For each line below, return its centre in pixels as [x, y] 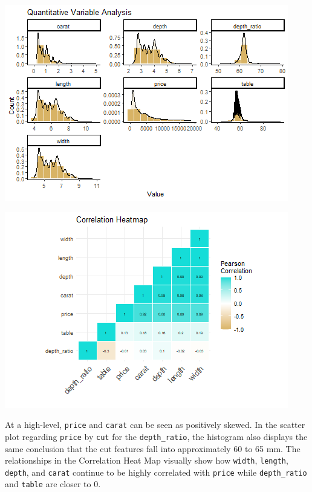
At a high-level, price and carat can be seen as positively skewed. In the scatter [155, 425]
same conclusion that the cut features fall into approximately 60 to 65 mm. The [153, 448]
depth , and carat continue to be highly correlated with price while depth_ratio [156, 472]
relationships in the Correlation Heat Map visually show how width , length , [147, 460]
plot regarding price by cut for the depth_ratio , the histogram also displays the [156, 436]
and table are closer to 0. [53, 484]
